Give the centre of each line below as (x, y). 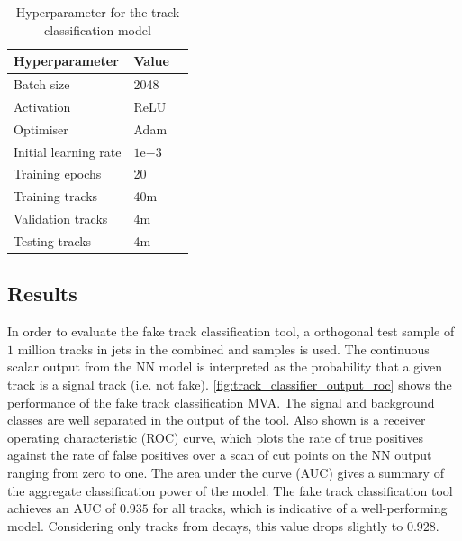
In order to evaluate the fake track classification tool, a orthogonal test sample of (231, 331)
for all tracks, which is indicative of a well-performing (300, 508)
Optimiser (41, 128)
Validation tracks (61, 219)
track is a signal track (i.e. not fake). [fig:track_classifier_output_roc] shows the (230, 385)
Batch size (42, 84)
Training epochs (58, 174)
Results (42, 293)
